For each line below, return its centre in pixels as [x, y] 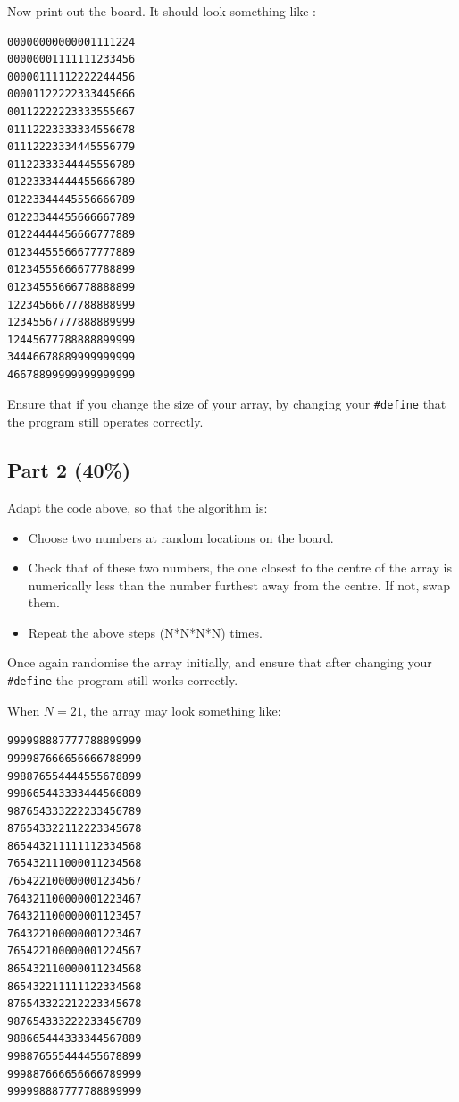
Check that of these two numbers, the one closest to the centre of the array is [240, 568]
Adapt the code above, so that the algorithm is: [138, 507]
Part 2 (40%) [69, 470]
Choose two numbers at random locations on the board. [181, 537]
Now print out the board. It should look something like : [162, 11]
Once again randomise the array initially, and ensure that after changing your [220, 662]
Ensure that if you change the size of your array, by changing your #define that [227, 404]
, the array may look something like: [182, 710]
